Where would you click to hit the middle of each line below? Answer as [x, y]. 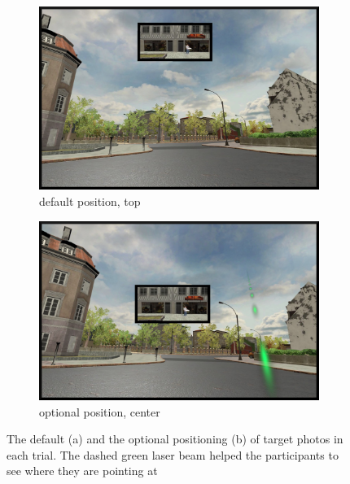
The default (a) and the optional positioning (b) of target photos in [175, 439]
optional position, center [100, 411]
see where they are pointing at [82, 471]
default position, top [90, 201]
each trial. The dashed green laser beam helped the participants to [173, 454]
